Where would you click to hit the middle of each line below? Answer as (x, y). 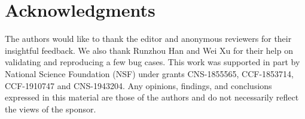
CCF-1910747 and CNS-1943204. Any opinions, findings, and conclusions (138, 85)
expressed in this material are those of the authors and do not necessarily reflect (152, 97)
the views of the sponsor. (51, 109)
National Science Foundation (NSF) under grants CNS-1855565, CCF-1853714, (149, 73)
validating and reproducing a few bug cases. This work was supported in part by (152, 62)
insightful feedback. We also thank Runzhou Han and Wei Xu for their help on (149, 50)
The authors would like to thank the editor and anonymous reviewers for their (148, 39)
